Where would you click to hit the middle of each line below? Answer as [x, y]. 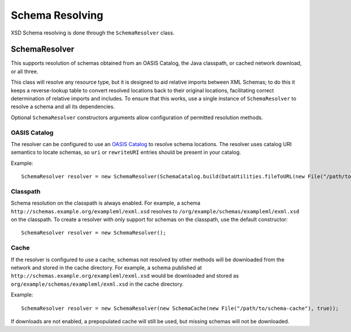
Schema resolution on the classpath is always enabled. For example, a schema [106, 203]
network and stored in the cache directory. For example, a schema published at [106, 267]
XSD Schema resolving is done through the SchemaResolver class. [93, 33]
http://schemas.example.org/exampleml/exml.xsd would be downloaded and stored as [125, 276]
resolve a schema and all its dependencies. [63, 107]
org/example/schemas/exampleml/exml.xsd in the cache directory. [97, 284]
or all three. [25, 71]
